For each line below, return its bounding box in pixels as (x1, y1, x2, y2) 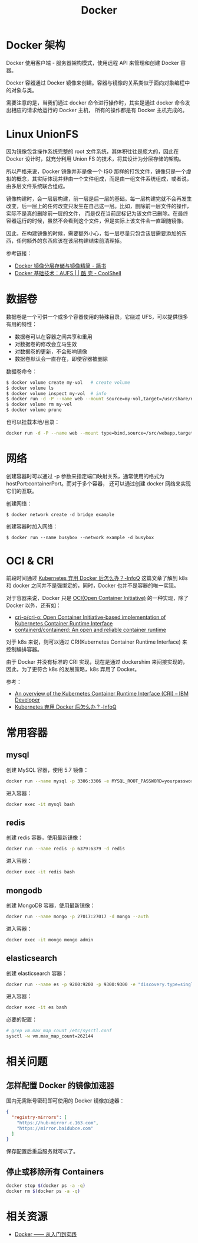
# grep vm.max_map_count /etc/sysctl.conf (6, 1028, 112, 1034)
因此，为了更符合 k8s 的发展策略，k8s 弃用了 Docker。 (6, 665, 140, 673)
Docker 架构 (6, 39, 66, 52)
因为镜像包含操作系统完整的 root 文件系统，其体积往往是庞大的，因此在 (6, 148, 179, 155)
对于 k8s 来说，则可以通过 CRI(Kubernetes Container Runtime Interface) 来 (6, 638, 187, 645)
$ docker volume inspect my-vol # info (6, 390, 107, 396)
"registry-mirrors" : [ (11, 1114, 67, 1120)
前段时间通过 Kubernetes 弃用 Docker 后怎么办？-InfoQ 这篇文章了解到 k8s (6, 574, 188, 582)
